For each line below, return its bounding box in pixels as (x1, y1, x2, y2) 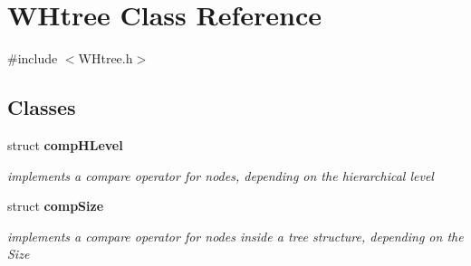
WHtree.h (78, 49, 133, 68)
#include (7, 49, 58, 68)
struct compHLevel (7, 135, 123, 154)
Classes (7, 93, 76, 121)
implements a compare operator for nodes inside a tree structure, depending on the (7, 226, 464, 245)
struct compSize (7, 196, 104, 215)
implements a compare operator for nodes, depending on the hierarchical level (7, 166, 434, 185)
